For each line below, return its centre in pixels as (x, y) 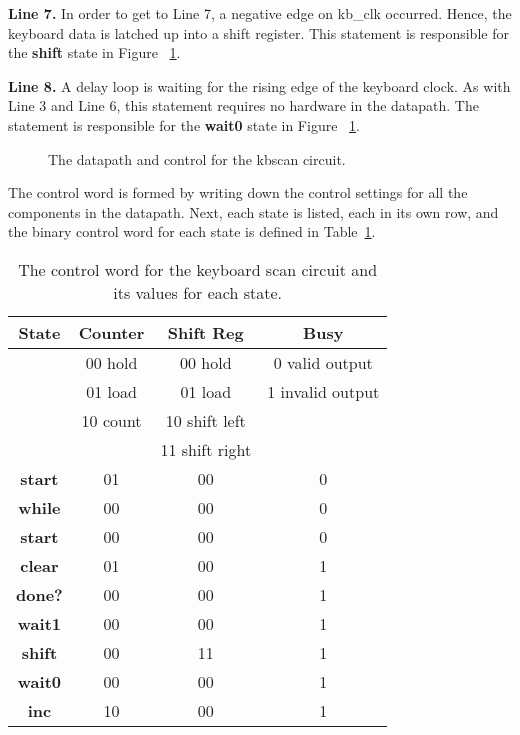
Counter (111, 332)
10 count (111, 420)
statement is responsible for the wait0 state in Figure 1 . (184, 124)
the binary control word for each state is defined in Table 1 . (192, 231)
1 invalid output (323, 391)
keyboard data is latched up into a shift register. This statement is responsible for (258, 32)
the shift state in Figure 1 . (94, 52)
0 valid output (323, 362)
